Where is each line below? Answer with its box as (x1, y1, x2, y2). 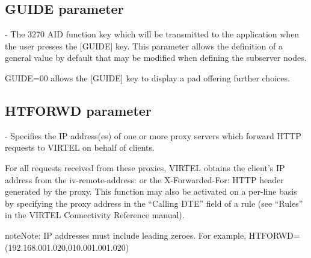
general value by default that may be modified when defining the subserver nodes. (5, 51, 307, 64)
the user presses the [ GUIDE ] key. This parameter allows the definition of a (5, 39, 283, 52)
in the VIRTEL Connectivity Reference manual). (5, 209, 185, 221)
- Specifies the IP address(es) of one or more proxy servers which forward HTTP (5, 129, 301, 142)
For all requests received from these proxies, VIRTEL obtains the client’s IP (5, 161, 285, 174)
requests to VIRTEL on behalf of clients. (5, 141, 155, 154)
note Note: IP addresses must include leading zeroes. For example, (5, 228, 247, 241)
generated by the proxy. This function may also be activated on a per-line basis (5, 185, 297, 198)
